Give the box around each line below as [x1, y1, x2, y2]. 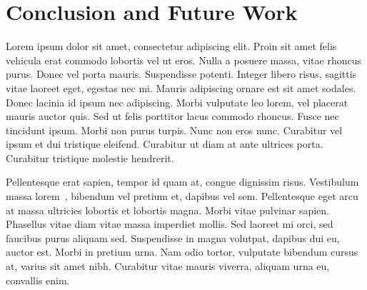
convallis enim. [6, 272, 70, 287]
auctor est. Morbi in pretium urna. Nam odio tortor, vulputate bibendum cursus [6, 244, 358, 259]
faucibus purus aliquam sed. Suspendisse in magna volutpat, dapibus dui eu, [6, 230, 340, 245]
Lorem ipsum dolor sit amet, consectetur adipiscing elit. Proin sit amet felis [6, 39, 337, 54]
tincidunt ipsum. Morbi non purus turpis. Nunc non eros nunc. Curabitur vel [6, 122, 343, 137]
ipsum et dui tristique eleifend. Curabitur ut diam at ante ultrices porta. [6, 136, 323, 151]
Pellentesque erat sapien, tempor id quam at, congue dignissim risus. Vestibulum [6, 174, 359, 189]
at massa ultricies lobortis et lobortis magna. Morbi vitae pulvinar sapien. [6, 202, 329, 217]
